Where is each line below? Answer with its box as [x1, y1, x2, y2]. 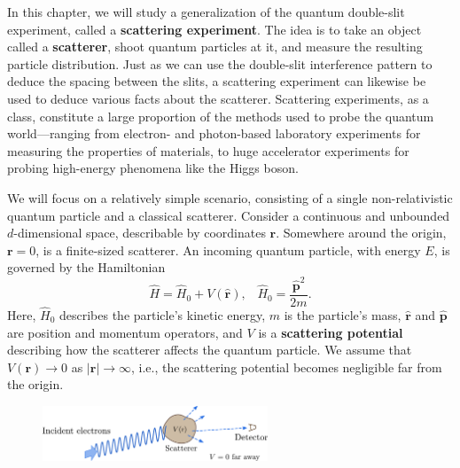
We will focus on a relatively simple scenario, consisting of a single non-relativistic [7, 188, 453, 207]
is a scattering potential [258, 323, 403, 341]
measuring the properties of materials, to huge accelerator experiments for [7, 141, 409, 160]
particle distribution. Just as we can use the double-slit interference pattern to [7, 54, 433, 73]
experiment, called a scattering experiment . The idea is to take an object [7, 19, 422, 38]
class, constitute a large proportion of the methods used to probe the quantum [7, 106, 434, 125]
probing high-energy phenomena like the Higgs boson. [7, 159, 299, 177]
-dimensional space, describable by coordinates [13, 223, 266, 242]
